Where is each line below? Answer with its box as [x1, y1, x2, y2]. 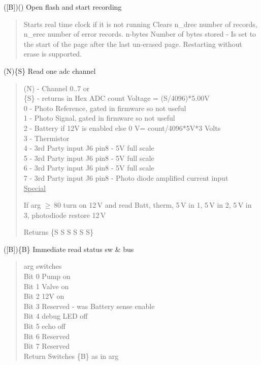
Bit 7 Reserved [23, 341, 70, 351]
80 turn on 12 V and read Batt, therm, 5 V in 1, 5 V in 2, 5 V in [53, 200, 252, 210]
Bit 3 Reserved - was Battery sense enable [23, 300, 155, 311]
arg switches [23, 261, 62, 271]
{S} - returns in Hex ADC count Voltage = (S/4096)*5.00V [23, 93, 210, 103]
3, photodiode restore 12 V [23, 209, 106, 220]
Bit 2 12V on [23, 291, 64, 301]
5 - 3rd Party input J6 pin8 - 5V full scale [23, 152, 154, 163]
